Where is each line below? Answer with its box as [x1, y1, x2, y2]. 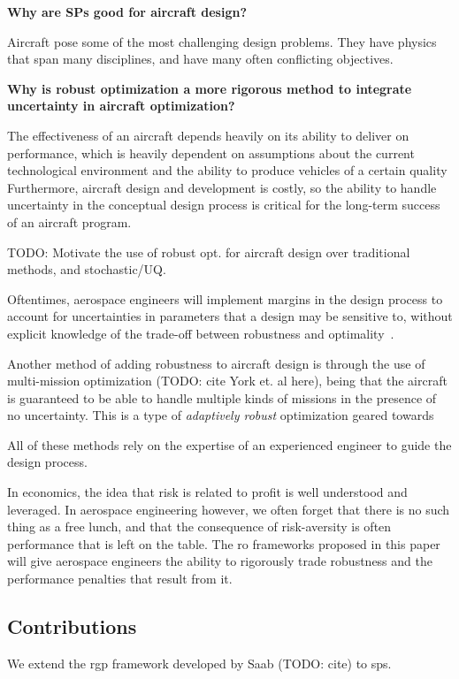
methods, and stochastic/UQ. [7, 260, 166, 278]
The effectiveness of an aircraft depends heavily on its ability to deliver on [7, 126, 409, 144]
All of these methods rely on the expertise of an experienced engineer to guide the [7, 435, 452, 454]
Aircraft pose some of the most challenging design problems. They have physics [7, 32, 437, 50]
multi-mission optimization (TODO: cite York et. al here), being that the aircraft [7, 371, 448, 390]
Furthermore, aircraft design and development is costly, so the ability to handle [7, 178, 437, 196]
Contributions [7, 613, 137, 640]
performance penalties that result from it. [7, 569, 233, 588]
